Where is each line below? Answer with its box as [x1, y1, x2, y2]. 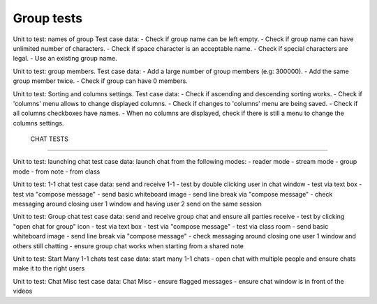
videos [13, 287, 33, 296]
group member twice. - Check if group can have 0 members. [13, 77, 188, 85]
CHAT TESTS [30, 135, 69, 143]
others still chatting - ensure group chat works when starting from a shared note [13, 241, 244, 250]
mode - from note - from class [13, 167, 101, 176]
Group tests [13, 10, 83, 26]
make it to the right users [13, 264, 85, 273]
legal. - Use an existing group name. [13, 54, 118, 63]
